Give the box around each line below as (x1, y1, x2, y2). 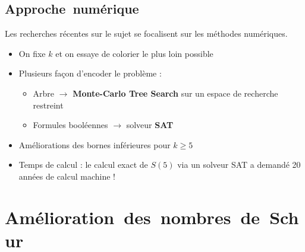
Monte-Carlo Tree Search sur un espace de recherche (73, 87, 278, 99)
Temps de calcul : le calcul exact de (18, 158, 148, 171)
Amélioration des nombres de (5, 205, 260, 229)
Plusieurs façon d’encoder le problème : (18, 67, 162, 79)
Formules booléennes (33, 119, 108, 131)
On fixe (18, 47, 46, 59)
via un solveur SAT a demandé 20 (177, 158, 301, 171)
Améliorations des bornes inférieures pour (18, 138, 171, 151)
